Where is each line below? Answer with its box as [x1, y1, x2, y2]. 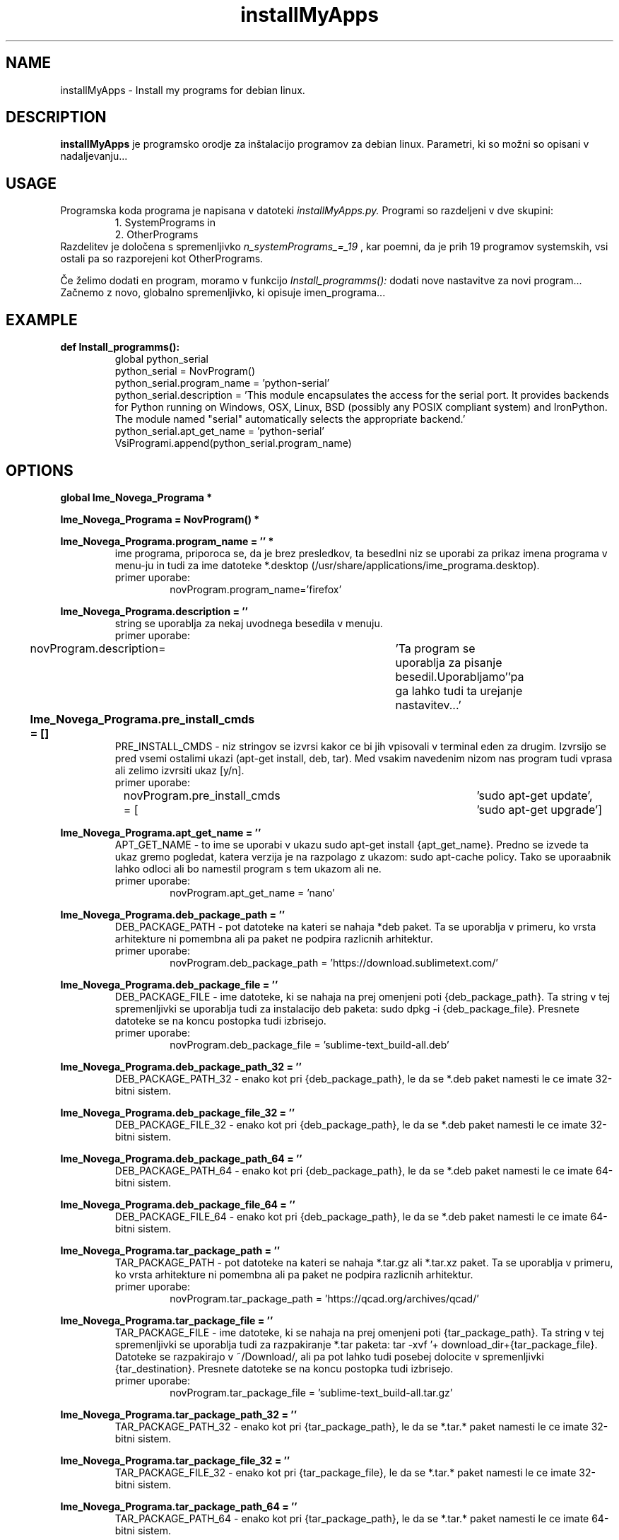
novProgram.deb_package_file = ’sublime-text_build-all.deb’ [170, 1038, 449, 1051]
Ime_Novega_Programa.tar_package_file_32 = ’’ [60, 1454, 290, 1466]
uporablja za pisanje [395, 655, 502, 670]
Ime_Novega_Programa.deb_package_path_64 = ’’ [60, 1152, 302, 1165]
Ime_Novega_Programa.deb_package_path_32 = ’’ [60, 1060, 302, 1073]
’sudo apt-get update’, [476, 788, 593, 803]
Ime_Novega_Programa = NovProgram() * [60, 513, 260, 525]
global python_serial [114, 353, 208, 366]
